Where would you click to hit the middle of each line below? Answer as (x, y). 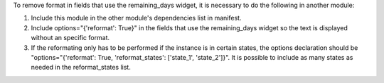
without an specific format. (70, 38)
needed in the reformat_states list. (81, 68)
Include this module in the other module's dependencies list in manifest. (136, 18)
